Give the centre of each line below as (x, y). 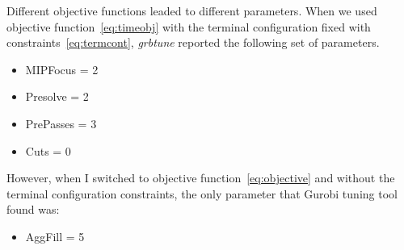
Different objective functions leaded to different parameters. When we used (192, 10)
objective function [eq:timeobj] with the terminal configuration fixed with (189, 26)
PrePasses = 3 (61, 123)
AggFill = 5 (55, 236)
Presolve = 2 (57, 96)
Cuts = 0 (48, 150)
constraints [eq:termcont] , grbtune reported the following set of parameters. (193, 42)
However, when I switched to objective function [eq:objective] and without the (201, 178)
